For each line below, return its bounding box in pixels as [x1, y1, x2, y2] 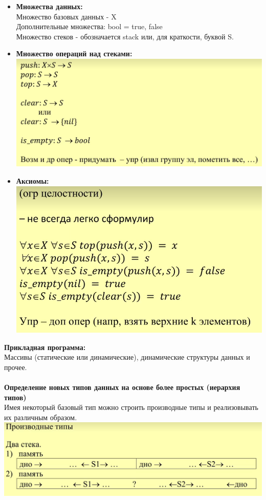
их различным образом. [4, 411, 77, 422]
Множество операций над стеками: [16, 48, 132, 59]
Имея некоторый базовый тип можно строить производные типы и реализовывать [4, 402, 258, 412]
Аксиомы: [16, 175, 49, 186]
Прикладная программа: [4, 341, 86, 352]
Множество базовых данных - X [16, 11, 117, 21]
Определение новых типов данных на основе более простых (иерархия [4, 381, 240, 392]
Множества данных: [16, 1, 83, 11]
